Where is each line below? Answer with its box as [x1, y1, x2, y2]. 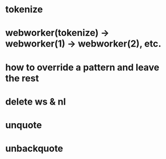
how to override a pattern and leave [5, 62, 160, 73]
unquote [5, 119, 42, 131]
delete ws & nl [5, 96, 66, 107]
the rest [5, 72, 39, 84]
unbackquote [5, 143, 64, 154]
